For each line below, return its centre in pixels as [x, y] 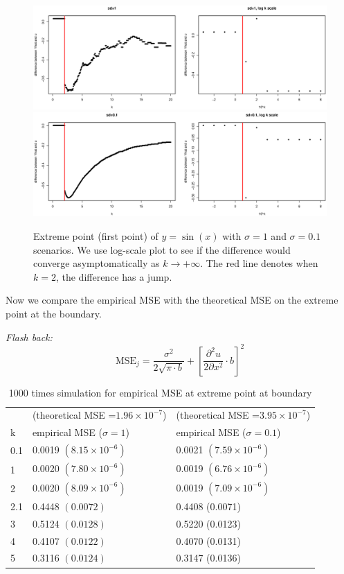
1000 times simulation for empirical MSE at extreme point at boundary [160, 392]
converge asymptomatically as [97, 263]
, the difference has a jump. [114, 276]
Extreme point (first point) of [96, 235]
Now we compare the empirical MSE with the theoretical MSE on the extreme [172, 300]
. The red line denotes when [259, 263]
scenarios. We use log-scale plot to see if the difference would [162, 249]
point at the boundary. [54, 313]
